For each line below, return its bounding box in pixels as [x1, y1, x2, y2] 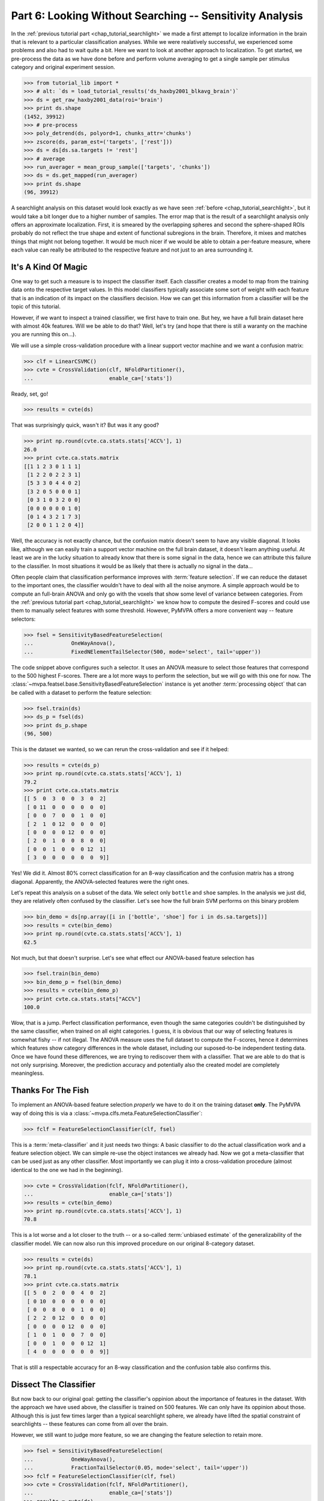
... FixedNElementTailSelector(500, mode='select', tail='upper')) [23, 648, 261, 655]
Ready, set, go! [11, 390, 48, 397]
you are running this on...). [11, 331, 76, 338]
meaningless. [11, 1069, 44, 1077]
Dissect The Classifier [11, 1379, 96, 1389]
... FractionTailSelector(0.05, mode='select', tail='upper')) [23, 1464, 249, 1471]
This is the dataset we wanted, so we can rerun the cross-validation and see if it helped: [11, 745, 229, 753]
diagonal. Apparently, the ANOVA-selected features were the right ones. [11, 878, 189, 885]
